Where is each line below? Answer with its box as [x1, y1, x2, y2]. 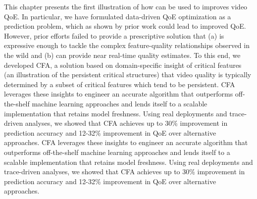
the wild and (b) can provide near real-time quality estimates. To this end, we [4, 50, 241, 60]
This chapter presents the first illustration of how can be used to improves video [4, 1, 248, 11]
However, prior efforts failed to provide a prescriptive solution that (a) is [4, 30, 224, 41]
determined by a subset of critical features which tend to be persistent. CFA [4, 79, 235, 89]
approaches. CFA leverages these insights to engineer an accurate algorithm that [4, 137, 248, 148]
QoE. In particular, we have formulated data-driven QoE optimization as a [4, 11, 231, 21]
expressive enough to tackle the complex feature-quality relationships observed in [4, 40, 250, 50]
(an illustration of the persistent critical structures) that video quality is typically [4, 69, 252, 80]
